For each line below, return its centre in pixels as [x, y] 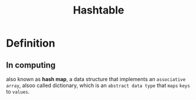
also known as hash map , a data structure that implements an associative [96, 79]
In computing [31, 65]
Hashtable [99, 10]
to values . [18, 91]
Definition [31, 43]
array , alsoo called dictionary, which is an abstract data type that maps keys [98, 85]
